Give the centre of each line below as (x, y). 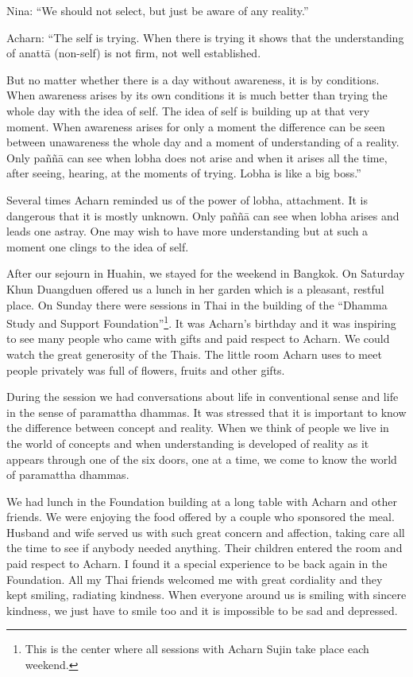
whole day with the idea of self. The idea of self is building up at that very (188, 110)
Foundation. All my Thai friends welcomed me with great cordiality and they (195, 579)
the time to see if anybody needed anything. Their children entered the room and (205, 548)
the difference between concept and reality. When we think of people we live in (198, 428)
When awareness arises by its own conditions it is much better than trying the (197, 95)
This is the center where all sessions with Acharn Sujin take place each (197, 649)
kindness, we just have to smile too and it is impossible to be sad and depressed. (202, 610)
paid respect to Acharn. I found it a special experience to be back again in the (197, 564)
